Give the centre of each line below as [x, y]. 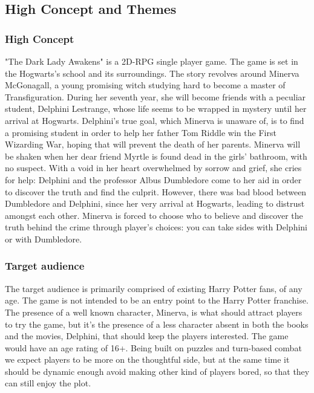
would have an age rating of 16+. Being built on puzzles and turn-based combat [153, 347]
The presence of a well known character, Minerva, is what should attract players [154, 312]
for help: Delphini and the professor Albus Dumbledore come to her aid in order [153, 179]
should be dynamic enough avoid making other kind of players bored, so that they [157, 371]
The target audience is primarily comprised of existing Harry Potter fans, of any [154, 288]
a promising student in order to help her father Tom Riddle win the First [141, 132]
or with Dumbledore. [44, 239]
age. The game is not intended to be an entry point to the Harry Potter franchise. [157, 300]
